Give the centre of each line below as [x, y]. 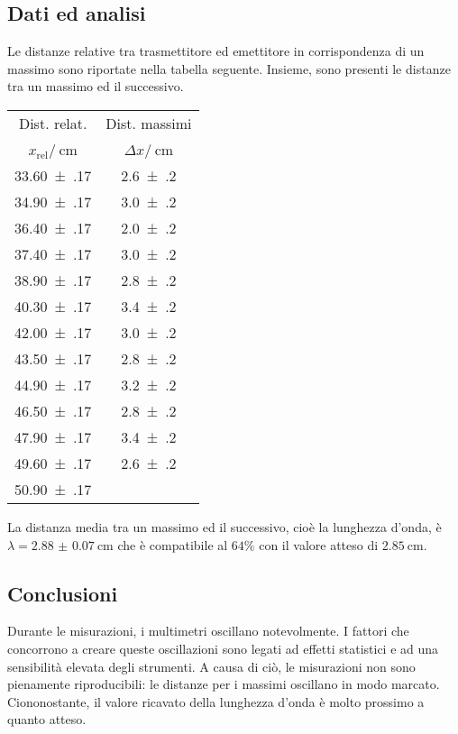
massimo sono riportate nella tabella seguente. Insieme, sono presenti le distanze [229, 68]
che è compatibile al [173, 544]
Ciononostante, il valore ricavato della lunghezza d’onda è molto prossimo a [216, 701]
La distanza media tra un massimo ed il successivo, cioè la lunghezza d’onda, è [224, 526]
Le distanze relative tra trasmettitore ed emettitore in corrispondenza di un [216, 51]
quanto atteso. [47, 719]
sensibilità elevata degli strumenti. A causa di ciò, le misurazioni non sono [211, 666]
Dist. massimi [149, 123]
